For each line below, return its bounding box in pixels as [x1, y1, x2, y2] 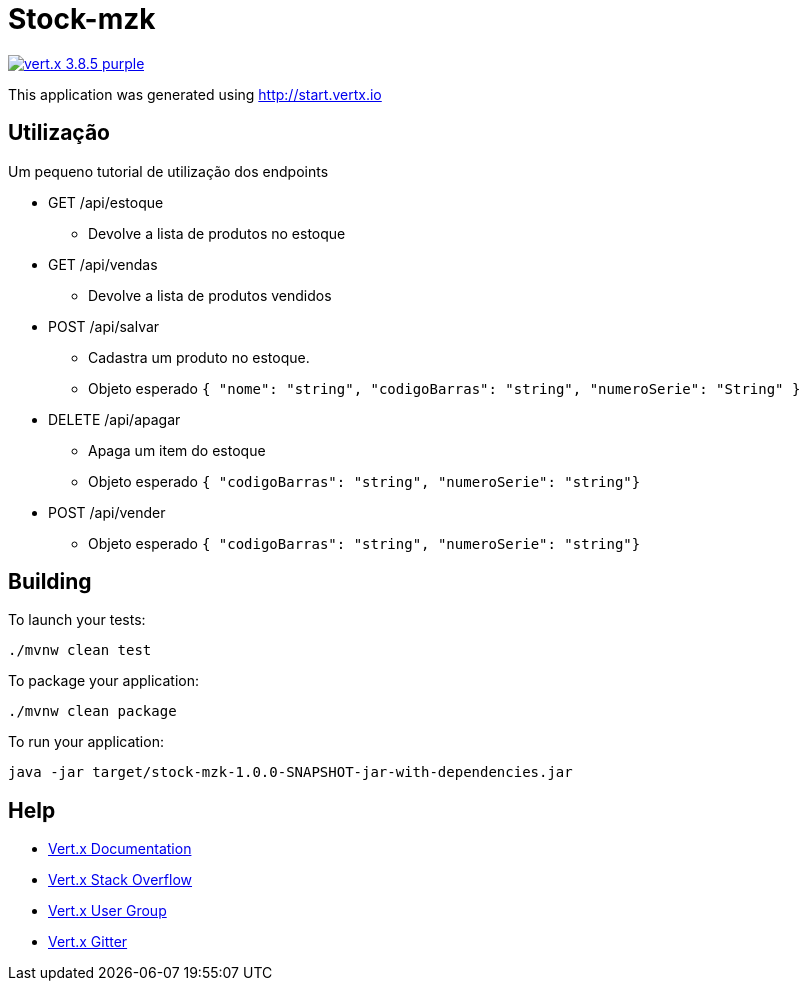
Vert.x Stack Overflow [48, 871, 193, 889]
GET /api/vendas [48, 255, 158, 273]
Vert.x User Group [48, 902, 167, 920]
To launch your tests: [8, 611, 146, 629]
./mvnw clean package [8, 703, 177, 720]
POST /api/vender [48, 503, 166, 521]
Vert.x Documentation [48, 840, 192, 858]
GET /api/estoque [48, 193, 164, 211]
